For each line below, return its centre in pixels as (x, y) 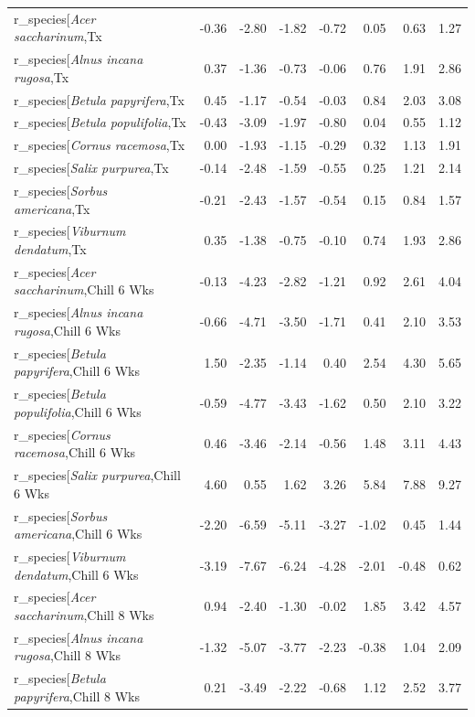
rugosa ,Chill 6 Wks (67, 330)
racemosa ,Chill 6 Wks (75, 452)
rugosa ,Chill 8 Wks (67, 655)
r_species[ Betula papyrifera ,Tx (99, 99)
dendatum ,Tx (50, 249)
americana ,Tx (52, 208)
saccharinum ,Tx (58, 36)
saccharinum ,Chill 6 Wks (84, 289)
